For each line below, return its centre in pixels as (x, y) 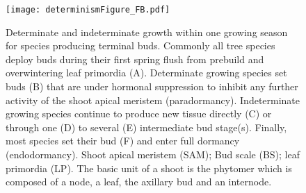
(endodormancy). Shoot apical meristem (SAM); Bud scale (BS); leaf (153, 154)
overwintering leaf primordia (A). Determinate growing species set (146, 73)
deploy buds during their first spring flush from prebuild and (135, 59)
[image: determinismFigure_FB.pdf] (88, 10)
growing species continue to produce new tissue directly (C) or (139, 114)
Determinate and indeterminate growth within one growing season (147, 32)
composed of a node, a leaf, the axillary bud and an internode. (139, 182)
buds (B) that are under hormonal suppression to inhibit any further (152, 86)
